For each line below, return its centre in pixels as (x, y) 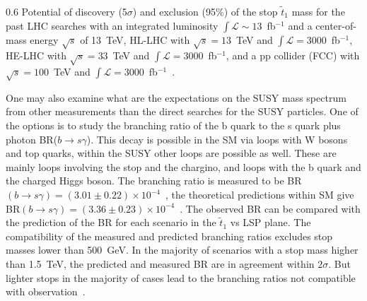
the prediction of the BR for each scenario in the (111, 222)
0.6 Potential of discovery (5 (66, 11)
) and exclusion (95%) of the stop (205, 11)
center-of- (336, 25)
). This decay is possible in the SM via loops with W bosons (217, 139)
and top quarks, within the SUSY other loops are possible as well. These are (171, 153)
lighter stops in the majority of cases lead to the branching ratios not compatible (181, 277)
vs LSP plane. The (270, 222)
